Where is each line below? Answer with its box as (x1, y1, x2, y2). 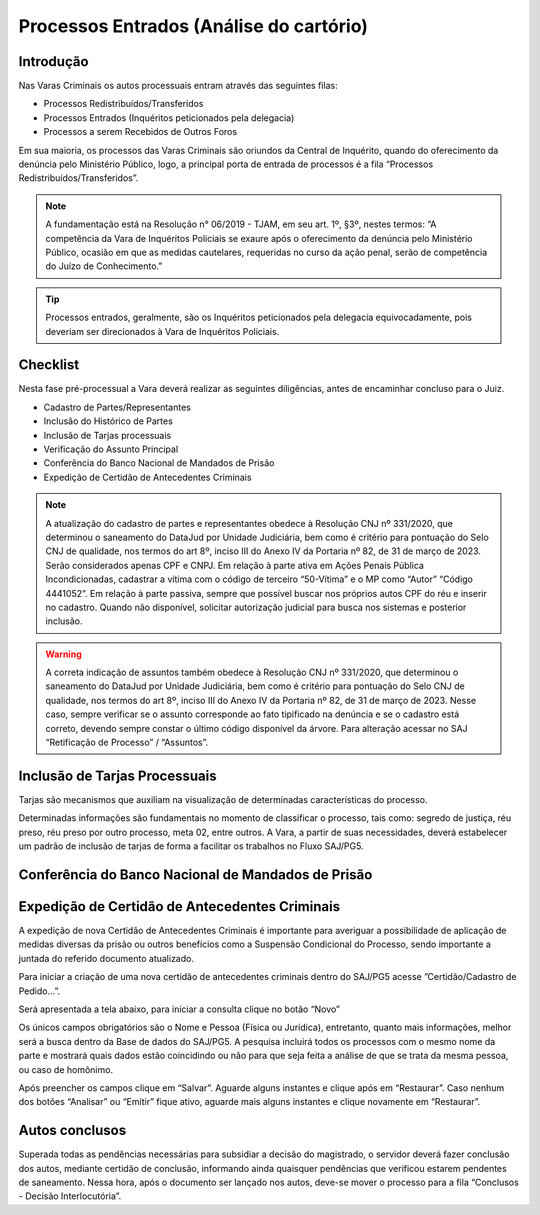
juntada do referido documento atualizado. (18, 952, 195, 964)
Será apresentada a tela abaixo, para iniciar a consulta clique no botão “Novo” (18, 1003, 340, 1015)
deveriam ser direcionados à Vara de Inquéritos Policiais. (45, 325, 280, 337)
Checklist (18, 356, 80, 374)
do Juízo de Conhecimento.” (45, 260, 163, 272)
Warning (45, 648, 82, 660)
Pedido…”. (18, 985, 61, 997)
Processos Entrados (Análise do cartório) (18, 15, 369, 37)
